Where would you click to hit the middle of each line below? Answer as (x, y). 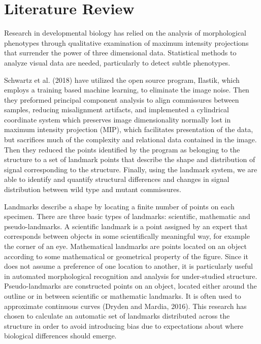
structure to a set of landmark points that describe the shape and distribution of (130, 159)
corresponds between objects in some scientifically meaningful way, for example (127, 236)
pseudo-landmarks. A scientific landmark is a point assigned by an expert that (126, 226)
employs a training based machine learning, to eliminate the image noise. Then (127, 90)
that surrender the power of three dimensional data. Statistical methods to (120, 53)
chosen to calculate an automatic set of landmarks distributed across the (117, 316)
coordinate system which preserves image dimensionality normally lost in (118, 119)
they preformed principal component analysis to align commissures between (122, 99)
